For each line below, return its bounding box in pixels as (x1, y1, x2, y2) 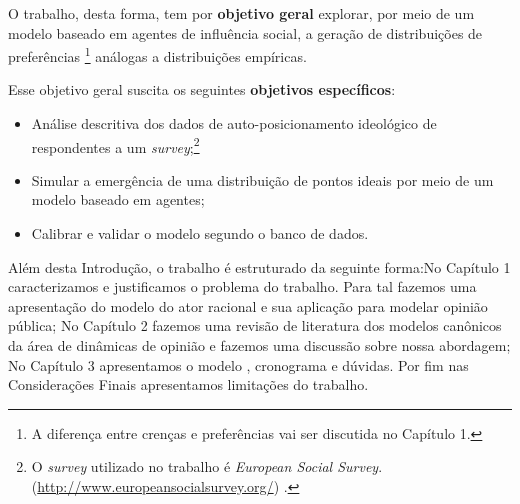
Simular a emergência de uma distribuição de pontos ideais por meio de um (31, 169, 494, 190)
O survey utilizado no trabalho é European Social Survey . (31, 456, 383, 477)
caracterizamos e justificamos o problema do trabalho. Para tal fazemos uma (8, 276, 477, 297)
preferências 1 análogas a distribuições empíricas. (8, 43, 307, 66)
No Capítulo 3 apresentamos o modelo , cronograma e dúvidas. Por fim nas (8, 354, 469, 375)
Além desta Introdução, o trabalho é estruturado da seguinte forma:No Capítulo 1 (8, 256, 511, 277)
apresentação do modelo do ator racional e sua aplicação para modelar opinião (8, 295, 488, 316)
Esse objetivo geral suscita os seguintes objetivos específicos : (8, 79, 396, 100)
